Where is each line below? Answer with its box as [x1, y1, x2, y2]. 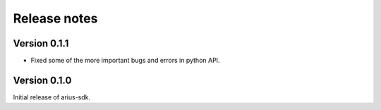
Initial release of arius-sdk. [13, 92, 91, 102]
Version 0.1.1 [13, 37, 69, 49]
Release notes [13, 11, 98, 26]
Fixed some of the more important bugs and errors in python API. [30, 56, 220, 65]
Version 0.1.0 [13, 74, 72, 86]
